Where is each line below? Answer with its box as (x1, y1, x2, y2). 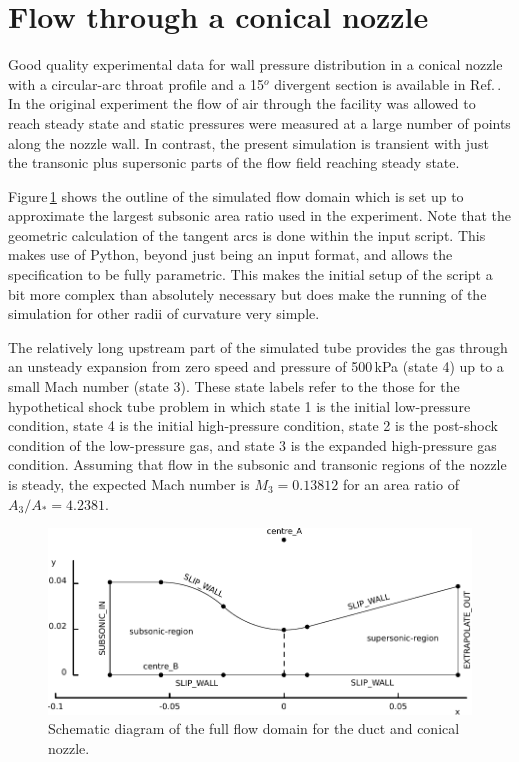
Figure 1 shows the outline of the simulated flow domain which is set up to (8, 185, 464, 206)
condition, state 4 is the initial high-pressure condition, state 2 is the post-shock (8, 415, 498, 436)
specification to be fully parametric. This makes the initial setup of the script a (8, 264, 493, 285)
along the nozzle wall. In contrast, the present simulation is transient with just (8, 132, 489, 153)
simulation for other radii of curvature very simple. (8, 303, 320, 324)
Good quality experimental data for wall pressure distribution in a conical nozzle (8, 54, 503, 75)
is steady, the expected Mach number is (8, 474, 250, 494)
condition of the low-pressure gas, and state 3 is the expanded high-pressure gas (8, 434, 497, 455)
